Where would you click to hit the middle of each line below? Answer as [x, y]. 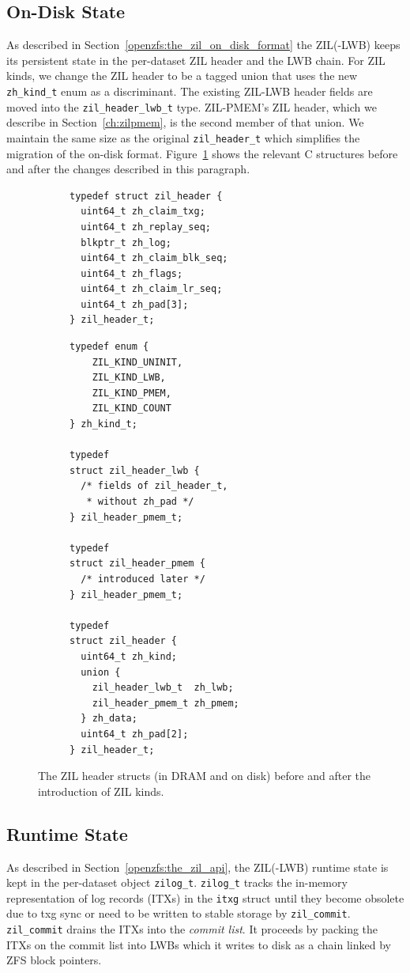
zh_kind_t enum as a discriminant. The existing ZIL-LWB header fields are [190, 91]
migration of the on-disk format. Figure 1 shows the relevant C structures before [202, 153]
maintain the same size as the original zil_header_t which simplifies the [183, 137]
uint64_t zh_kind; [129, 656]
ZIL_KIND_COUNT [132, 409]
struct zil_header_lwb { [135, 470]
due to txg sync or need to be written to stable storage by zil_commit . [179, 913]
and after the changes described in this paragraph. [128, 169]
